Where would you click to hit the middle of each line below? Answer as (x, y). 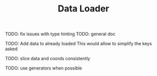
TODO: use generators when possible (43, 68)
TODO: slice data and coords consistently (48, 59)
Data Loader (83, 9)
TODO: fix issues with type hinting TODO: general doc (60, 34)
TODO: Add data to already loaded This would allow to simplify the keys (79, 44)
